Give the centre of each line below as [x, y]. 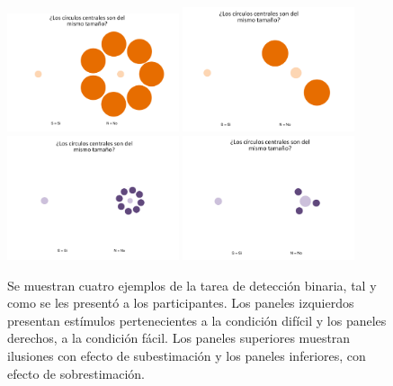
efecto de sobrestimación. [76, 373]
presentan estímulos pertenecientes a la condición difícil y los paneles [197, 320]
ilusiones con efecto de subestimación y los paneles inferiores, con [187, 355]
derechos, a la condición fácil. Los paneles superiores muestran [179, 338]
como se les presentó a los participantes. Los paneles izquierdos [181, 303]
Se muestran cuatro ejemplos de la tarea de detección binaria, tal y [192, 285]
